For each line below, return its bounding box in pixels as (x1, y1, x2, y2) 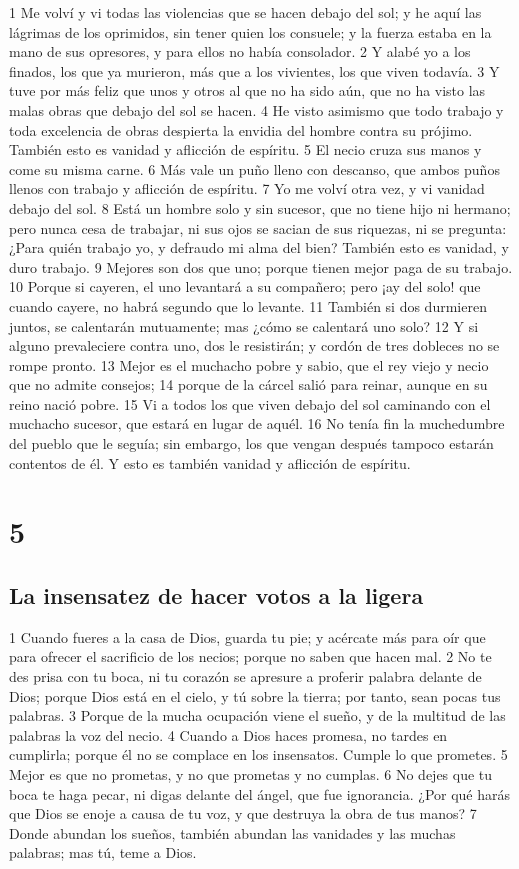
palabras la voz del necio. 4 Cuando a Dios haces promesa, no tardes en (9, 724, 448, 745)
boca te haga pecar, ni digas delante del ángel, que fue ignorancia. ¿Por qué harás (9, 783, 511, 804)
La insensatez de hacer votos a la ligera (9, 580, 424, 611)
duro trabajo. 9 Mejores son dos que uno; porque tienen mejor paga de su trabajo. (9, 256, 513, 277)
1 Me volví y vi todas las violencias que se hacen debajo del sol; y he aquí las (9, 2, 482, 22)
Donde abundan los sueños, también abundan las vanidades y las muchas (9, 822, 456, 843)
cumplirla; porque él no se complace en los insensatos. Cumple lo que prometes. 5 (9, 744, 508, 765)
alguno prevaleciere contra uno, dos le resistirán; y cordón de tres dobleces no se (9, 335, 500, 356)
